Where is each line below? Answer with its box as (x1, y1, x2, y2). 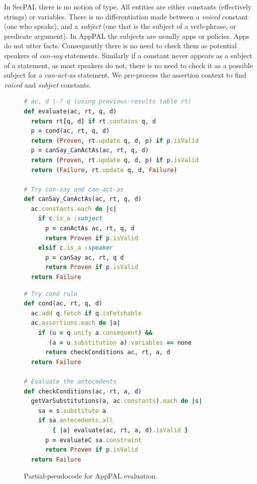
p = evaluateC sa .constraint (45, 436, 142, 444)
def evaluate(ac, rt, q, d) (24, 107, 117, 115)
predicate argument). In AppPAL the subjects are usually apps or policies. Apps (4, 30, 250, 41)
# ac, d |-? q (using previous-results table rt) (24, 98, 192, 105)
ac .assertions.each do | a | (31, 319, 121, 327)
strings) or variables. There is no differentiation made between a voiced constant (4, 11, 249, 21)
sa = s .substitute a (38, 407, 106, 414)
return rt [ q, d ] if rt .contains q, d (31, 117, 156, 125)
